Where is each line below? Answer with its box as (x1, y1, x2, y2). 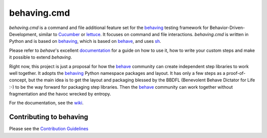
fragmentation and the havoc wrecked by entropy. (9, 91, 111, 97)
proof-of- (226, 70, 246, 76)
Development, (9, 31, 38, 37)
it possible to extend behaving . (9, 54, 72, 60)
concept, (9, 77, 28, 83)
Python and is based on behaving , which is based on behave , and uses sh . (9, 38, 162, 44)
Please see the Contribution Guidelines (9, 126, 89, 132)
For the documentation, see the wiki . (9, 100, 84, 106)
